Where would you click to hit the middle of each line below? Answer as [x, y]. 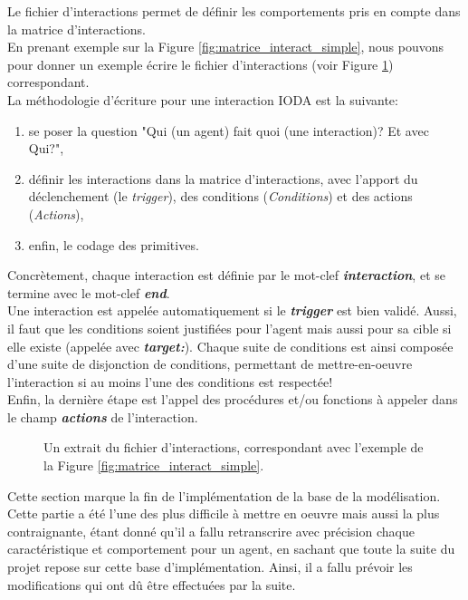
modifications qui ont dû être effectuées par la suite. [152, 584]
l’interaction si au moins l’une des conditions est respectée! [170, 381]
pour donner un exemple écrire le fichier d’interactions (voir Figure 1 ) [201, 64]
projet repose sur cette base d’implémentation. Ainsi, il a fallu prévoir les [210, 567]
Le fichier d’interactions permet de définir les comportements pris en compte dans [234, 11]
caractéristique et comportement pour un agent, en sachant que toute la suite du [231, 549]
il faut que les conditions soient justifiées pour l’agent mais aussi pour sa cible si [229, 328]
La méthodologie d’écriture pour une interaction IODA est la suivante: [203, 99]
